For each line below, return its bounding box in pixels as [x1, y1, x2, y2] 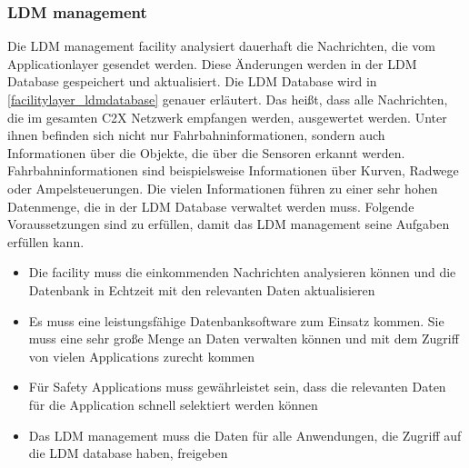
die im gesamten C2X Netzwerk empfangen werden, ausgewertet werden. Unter [7, 107, 447, 126]
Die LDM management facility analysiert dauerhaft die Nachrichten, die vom [7, 36, 435, 55]
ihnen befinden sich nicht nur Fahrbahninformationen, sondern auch [7, 125, 385, 144]
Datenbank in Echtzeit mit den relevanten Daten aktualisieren [28, 280, 375, 299]
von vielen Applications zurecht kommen [28, 346, 255, 365]
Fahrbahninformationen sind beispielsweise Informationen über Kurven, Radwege [7, 161, 459, 180]
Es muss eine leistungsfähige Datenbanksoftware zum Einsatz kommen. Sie [28, 311, 444, 330]
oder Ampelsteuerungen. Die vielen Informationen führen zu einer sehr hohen [7, 178, 438, 197]
